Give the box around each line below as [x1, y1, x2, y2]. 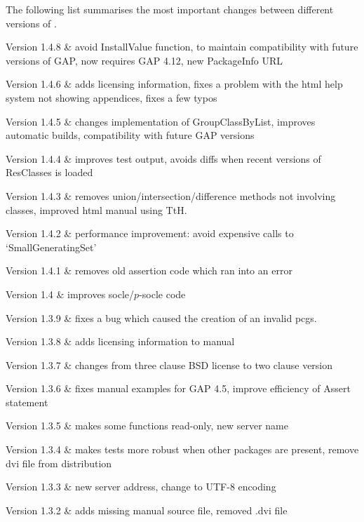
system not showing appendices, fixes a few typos [6, 90, 217, 105]
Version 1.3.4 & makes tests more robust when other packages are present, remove [6, 442, 359, 457]
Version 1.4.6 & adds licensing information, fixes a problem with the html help [6, 76, 343, 91]
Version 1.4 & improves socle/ [6, 286, 135, 301]
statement [6, 394, 48, 409]
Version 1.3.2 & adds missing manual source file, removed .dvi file [6, 502, 288, 517]
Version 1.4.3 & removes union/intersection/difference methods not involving [6, 188, 336, 203]
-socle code [139, 286, 186, 301]
